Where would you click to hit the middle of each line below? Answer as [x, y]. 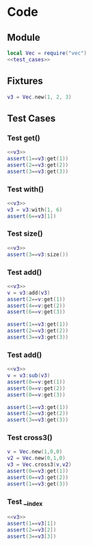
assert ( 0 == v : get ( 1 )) [37, 382]
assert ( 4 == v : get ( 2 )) [37, 306]
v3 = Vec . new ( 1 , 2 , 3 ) [39, 97]
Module [24, 38]
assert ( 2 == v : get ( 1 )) [37, 299]
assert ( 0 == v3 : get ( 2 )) [38, 477]
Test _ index [25, 502]
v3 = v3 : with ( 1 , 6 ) [35, 210]
